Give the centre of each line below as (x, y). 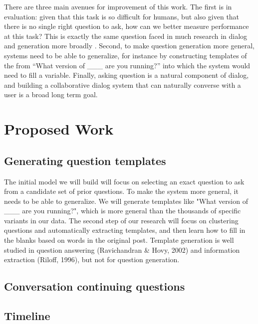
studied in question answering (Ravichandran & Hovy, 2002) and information (122, 249)
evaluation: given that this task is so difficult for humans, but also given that (122, 16)
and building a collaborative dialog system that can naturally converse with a (123, 84)
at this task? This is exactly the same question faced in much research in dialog (126, 36)
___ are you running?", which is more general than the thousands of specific (123, 211)
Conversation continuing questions (95, 286)
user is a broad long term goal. (51, 94)
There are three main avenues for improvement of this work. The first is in (118, 6)
